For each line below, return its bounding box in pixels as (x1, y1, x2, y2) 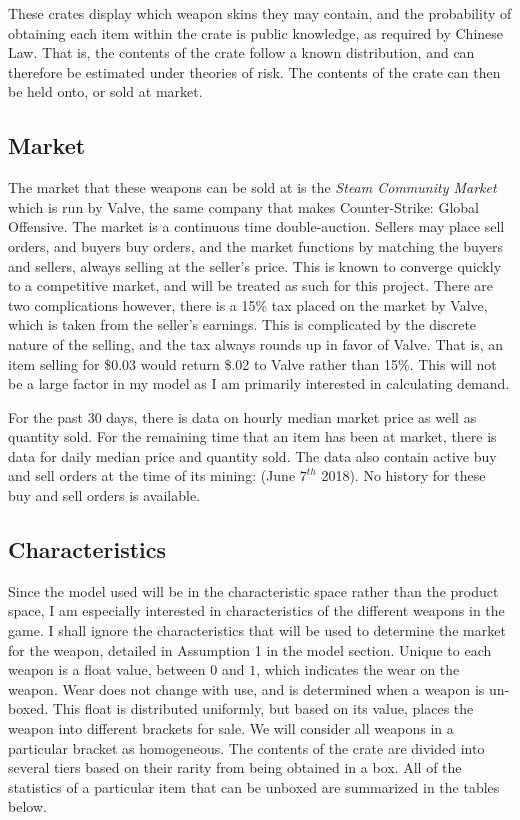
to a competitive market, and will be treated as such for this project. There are (8, 275, 493, 296)
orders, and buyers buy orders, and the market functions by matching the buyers (8, 235, 503, 256)
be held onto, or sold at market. (8, 81, 203, 102)
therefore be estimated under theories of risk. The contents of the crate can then (8, 61, 501, 82)
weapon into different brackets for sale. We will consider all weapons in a (8, 718, 454, 739)
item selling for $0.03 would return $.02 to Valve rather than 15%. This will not (8, 353, 497, 374)
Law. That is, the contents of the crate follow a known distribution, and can (8, 42, 475, 63)
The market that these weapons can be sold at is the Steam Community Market (8, 177, 497, 198)
